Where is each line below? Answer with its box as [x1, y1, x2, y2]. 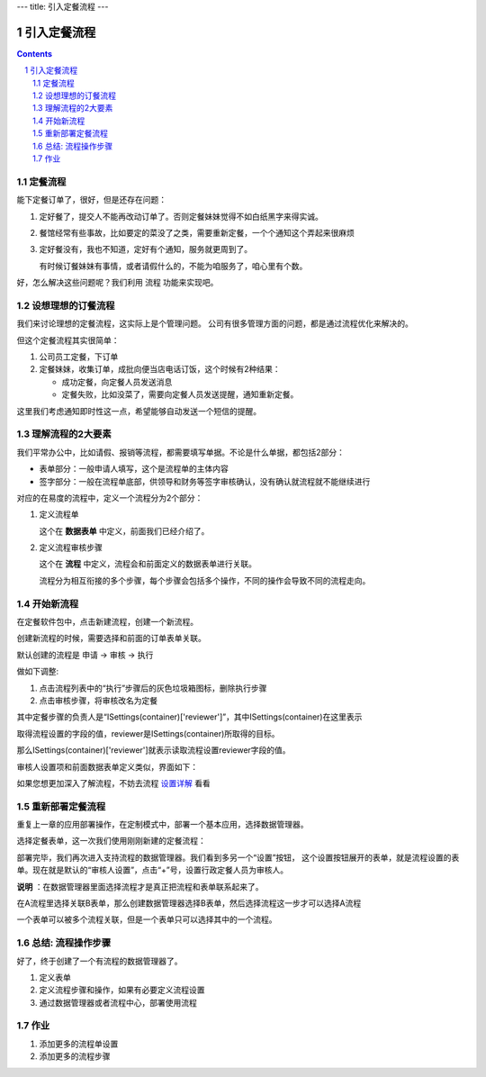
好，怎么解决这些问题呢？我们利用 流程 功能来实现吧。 [16, 277, 219, 288]
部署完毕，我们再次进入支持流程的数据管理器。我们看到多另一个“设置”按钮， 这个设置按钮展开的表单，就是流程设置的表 [16, 852, 460, 863]
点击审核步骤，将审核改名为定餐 [39, 694, 157, 706]
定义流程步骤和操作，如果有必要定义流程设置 [39, 984, 205, 995]
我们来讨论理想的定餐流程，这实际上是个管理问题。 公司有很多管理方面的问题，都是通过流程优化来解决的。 [16, 318, 413, 329]
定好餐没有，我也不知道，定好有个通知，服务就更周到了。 [39, 244, 252, 255]
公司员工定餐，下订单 [39, 351, 119, 362]
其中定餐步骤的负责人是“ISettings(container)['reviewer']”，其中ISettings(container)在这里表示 [16, 711, 363, 722]
